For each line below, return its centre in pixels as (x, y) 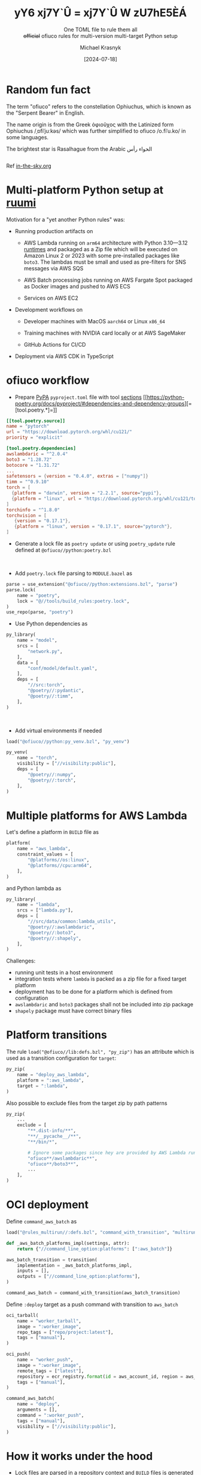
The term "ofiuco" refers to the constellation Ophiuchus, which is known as (99, 106)
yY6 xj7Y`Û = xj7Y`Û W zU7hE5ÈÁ (100, 13)
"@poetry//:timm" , (51, 696)
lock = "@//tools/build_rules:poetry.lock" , (73, 601)
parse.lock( (21, 590)
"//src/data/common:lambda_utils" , (72, 922)
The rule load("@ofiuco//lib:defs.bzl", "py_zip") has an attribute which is (100, 1052)
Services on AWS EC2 (51, 298)
